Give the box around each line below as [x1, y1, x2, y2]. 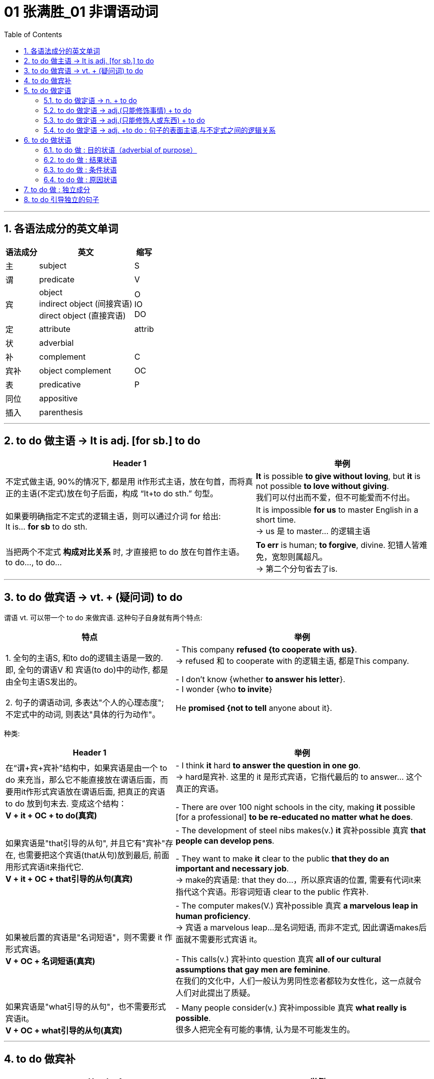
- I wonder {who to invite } [175, 684, 272, 695]
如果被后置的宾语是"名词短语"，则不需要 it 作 [5, 932, 173, 943]
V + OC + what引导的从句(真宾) [5, 1025, 122, 1036]
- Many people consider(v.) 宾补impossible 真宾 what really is [175, 1003, 407, 1013]
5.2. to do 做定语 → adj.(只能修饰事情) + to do [44, 106, 192, 114]
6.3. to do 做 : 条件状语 [44, 165, 117, 174]
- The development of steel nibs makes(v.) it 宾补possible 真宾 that [175, 825, 426, 836]
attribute [39, 324, 71, 334]
